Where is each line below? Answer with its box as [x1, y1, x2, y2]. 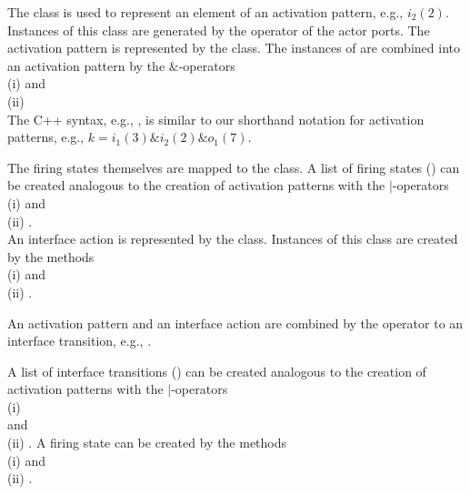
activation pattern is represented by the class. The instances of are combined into [7, 38, 460, 57]
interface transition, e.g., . [7, 331, 152, 350]
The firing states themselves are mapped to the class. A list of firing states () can [7, 157, 460, 176]
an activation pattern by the [7, 55, 165, 75]
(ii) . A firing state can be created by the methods [7, 433, 287, 452]
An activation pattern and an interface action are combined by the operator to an [7, 313, 464, 332]
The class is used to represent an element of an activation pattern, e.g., [7, 3, 404, 21]
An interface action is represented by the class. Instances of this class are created [7, 229, 458, 248]
